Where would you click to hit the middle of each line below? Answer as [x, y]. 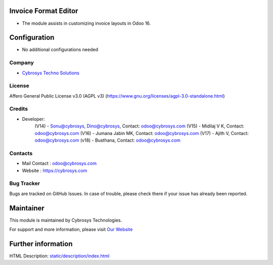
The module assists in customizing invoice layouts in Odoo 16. [86, 23]
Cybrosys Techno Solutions [51, 73]
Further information [41, 244]
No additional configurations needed [60, 50]
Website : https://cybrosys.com [55, 170]
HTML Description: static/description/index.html [59, 256]
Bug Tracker [25, 184]
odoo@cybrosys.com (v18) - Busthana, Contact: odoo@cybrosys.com [107, 140]
